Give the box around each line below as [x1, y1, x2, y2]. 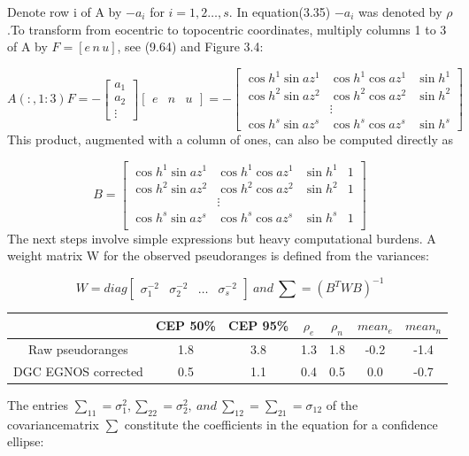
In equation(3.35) [236, 3, 331, 20]
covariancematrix [7, 414, 99, 433]
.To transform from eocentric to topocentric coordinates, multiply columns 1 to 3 [7, 19, 447, 38]
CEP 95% [228, 316, 289, 335]
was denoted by [358, 3, 442, 20]
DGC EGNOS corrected [13, 361, 143, 380]
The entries [7, 395, 68, 413]
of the [326, 395, 358, 413]
